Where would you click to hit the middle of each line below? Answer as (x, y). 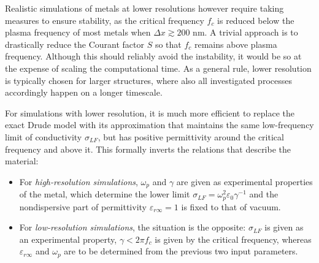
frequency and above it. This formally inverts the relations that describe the (148, 149)
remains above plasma (236, 44)
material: (22, 161)
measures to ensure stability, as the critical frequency (105, 20)
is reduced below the (256, 20)
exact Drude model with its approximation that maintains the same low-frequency (159, 125)
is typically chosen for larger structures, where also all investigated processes (148, 80)
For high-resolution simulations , (79, 181)
